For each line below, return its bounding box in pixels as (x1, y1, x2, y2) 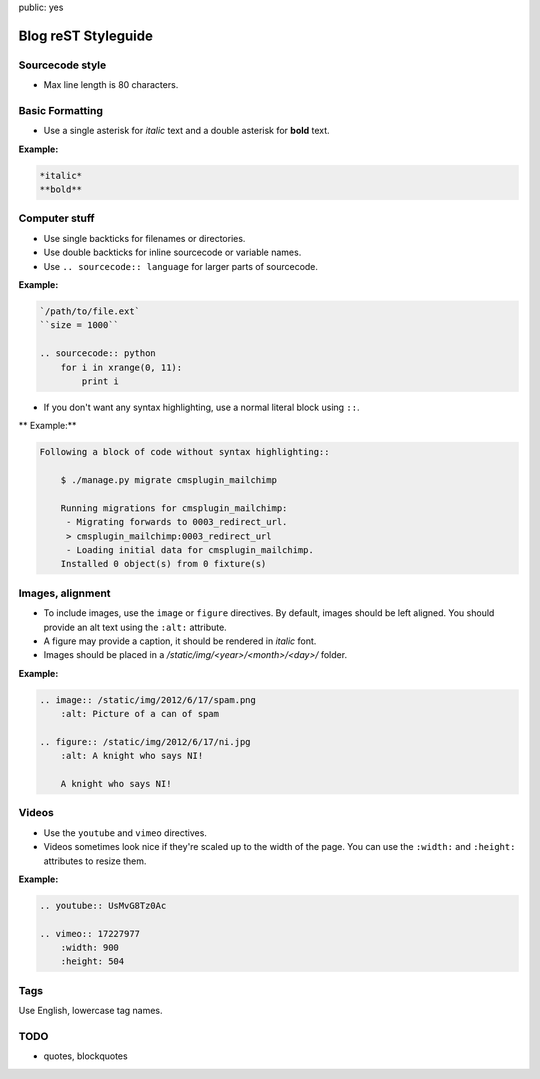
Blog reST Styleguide (18, 27, 154, 44)
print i (81, 375, 120, 387)
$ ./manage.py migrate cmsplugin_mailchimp (60, 475, 277, 486)
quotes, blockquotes (43, 1050, 129, 1062)
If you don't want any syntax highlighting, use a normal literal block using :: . (43, 401, 360, 413)
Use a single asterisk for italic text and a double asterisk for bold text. (43, 125, 330, 137)
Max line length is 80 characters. (43, 79, 179, 91)
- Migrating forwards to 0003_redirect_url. (65, 516, 288, 528)
